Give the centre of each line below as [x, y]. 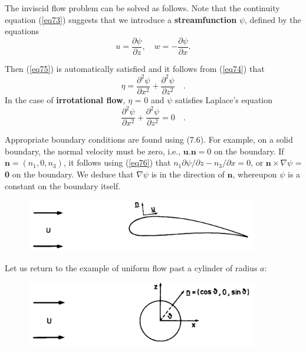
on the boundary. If [249, 151]
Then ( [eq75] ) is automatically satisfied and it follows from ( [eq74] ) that [135, 68]
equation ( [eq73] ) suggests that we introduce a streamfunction [121, 19]
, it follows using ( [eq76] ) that [117, 162]
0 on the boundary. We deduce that [69, 174]
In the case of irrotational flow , [65, 100]
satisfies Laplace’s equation [224, 100]
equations [22, 31]
